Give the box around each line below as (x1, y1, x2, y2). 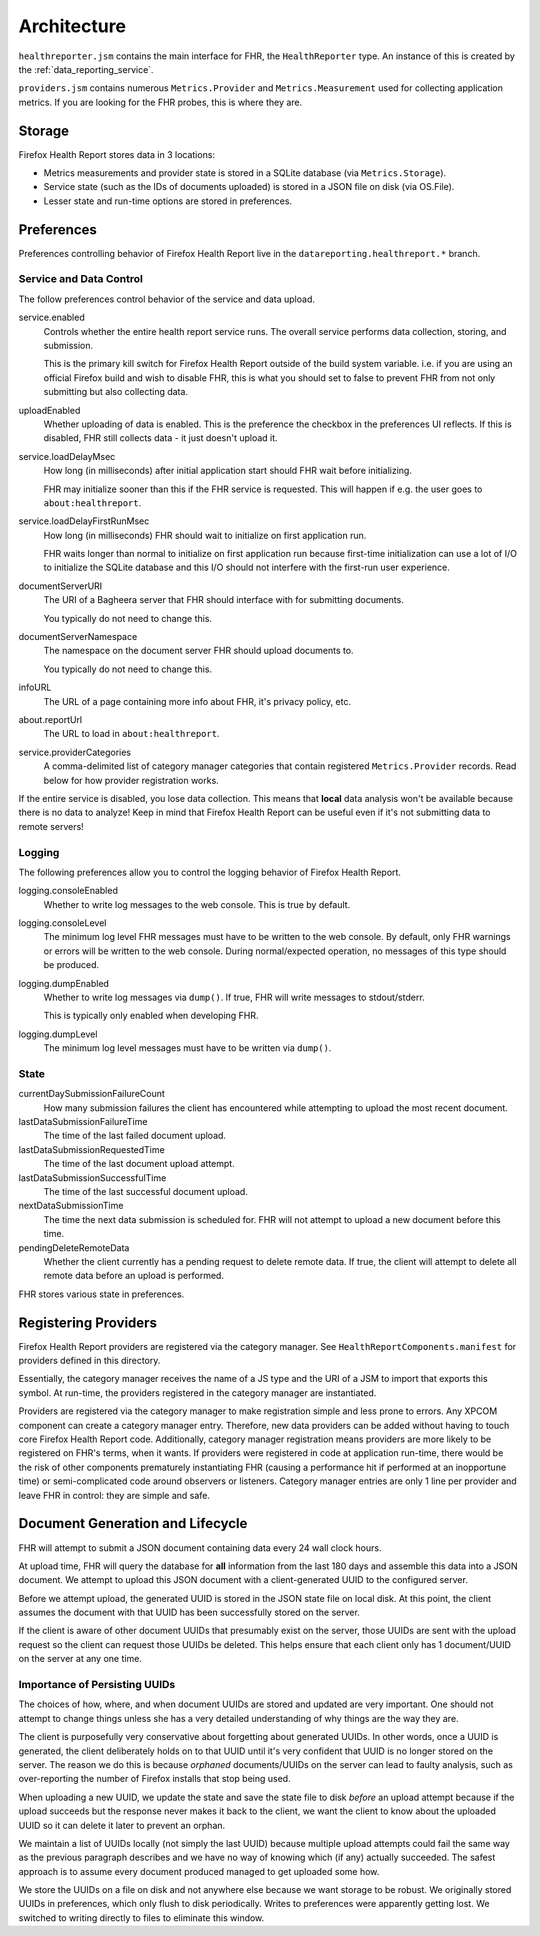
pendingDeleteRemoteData (18, 1241, 130, 1254)
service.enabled (18, 311, 85, 324)
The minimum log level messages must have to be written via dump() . (43, 1042, 332, 1054)
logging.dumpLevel (18, 1028, 98, 1040)
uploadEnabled (18, 404, 81, 416)
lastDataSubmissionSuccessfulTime (18, 1171, 167, 1184)
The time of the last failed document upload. (43, 1130, 227, 1142)
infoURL (18, 681, 52, 694)
